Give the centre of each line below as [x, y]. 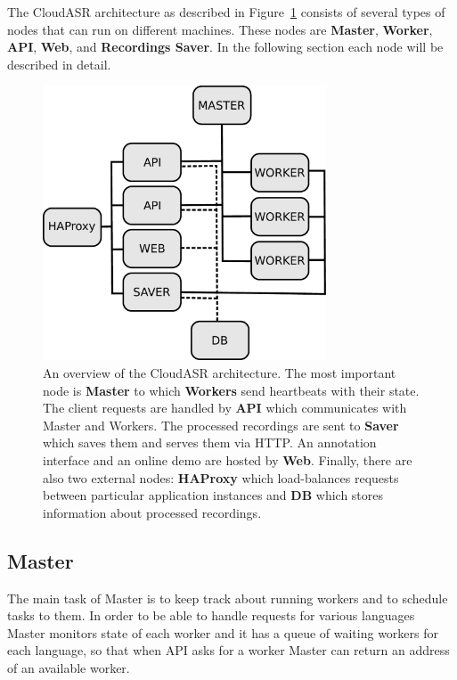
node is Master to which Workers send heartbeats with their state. [231, 390]
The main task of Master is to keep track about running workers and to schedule [228, 598]
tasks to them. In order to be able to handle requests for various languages [211, 615]
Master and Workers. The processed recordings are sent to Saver [221, 425]
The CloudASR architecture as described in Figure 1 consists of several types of [226, 12]
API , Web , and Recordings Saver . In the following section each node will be [225, 47]
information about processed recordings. [152, 512]
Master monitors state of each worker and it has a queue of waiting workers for [223, 632]
